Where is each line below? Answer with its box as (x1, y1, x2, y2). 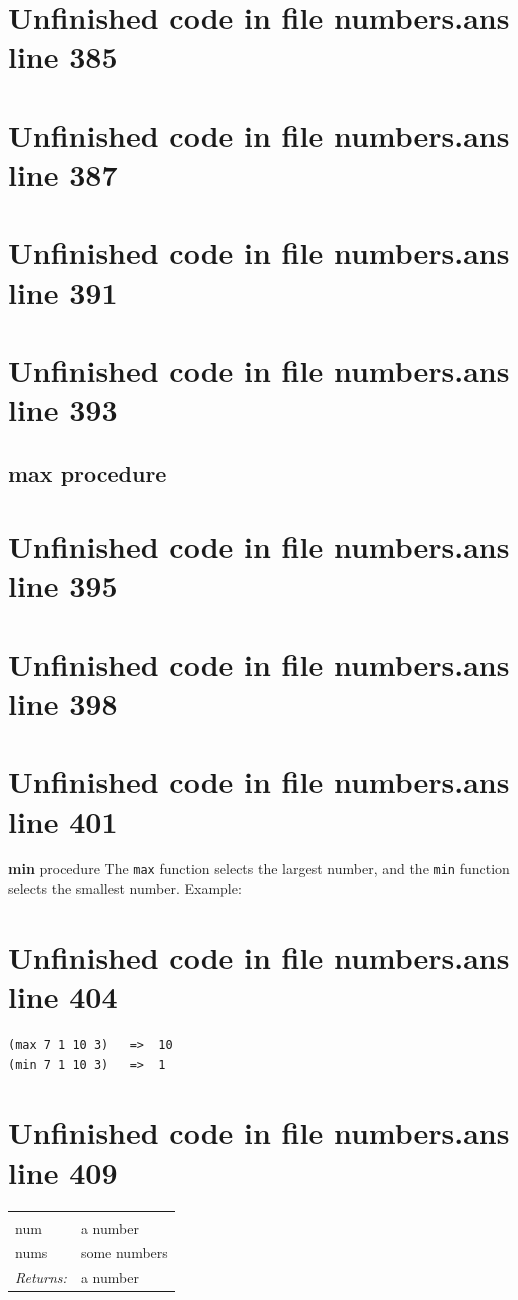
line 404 (8, 976, 118, 1017)
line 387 (8, 153, 118, 194)
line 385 (8, 36, 118, 77)
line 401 (8, 800, 118, 841)
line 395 (8, 565, 118, 606)
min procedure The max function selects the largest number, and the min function (8, 858, 510, 879)
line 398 (8, 682, 118, 723)
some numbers (80, 1242, 168, 1263)
